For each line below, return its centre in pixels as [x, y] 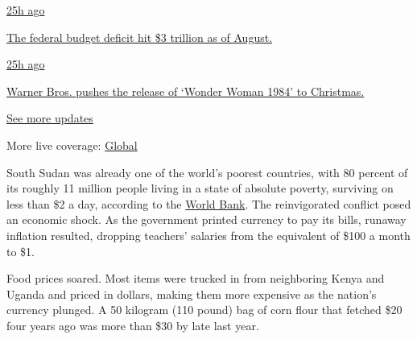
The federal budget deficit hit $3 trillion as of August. [140, 37]
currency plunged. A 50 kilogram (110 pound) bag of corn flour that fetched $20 [204, 310]
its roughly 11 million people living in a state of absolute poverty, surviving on [200, 188]
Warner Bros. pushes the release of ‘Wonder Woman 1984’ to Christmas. [186, 91]
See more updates [50, 118]
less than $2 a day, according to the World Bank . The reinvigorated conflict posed [209, 203]
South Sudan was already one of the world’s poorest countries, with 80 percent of [207, 172]
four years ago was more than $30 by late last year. [133, 325]
